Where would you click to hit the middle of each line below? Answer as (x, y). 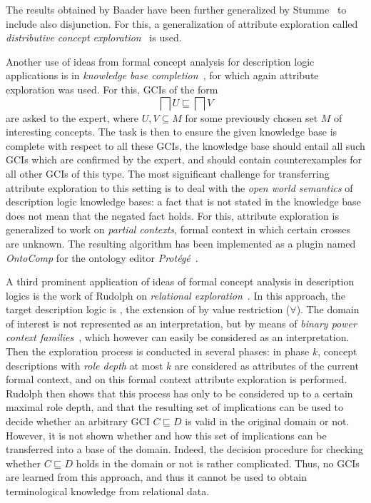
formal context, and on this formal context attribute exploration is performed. (177, 379)
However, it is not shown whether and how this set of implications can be (166, 435)
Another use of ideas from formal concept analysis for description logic (160, 61)
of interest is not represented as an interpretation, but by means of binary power (181, 323)
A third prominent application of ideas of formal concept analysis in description (180, 281)
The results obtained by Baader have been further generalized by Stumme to (176, 9)
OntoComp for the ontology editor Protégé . (102, 257)
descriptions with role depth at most (85, 365)
